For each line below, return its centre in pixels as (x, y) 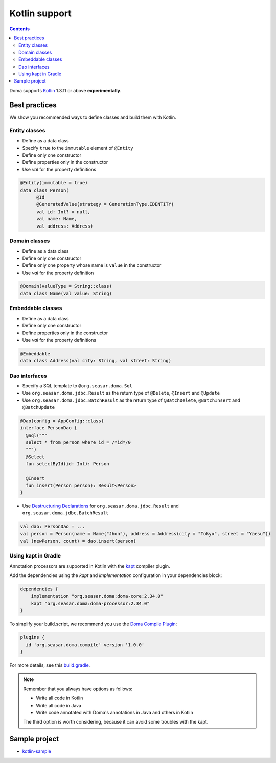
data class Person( (44, 190)
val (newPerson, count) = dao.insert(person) (78, 541)
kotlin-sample (37, 751)
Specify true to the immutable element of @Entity (78, 148)
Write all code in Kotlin (60, 698)
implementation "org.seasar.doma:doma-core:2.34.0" (97, 596)
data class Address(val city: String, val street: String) (96, 361)
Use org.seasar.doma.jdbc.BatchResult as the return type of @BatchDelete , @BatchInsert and (131, 400)
